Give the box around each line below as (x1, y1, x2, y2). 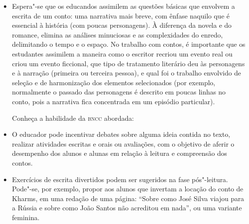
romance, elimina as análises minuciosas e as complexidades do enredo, (12, 29, 223, 39)
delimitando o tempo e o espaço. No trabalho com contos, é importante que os (12, 39, 246, 49)
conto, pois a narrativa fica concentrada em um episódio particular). (12, 96, 215, 106)
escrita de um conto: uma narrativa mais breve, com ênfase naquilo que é (12, 10, 230, 20)
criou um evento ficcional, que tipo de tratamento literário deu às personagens (12, 58, 245, 68)
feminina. (12, 212, 40, 222)
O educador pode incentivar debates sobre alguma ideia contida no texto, (12, 129, 231, 139)
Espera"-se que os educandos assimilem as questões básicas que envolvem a (12, 1, 235, 11)
